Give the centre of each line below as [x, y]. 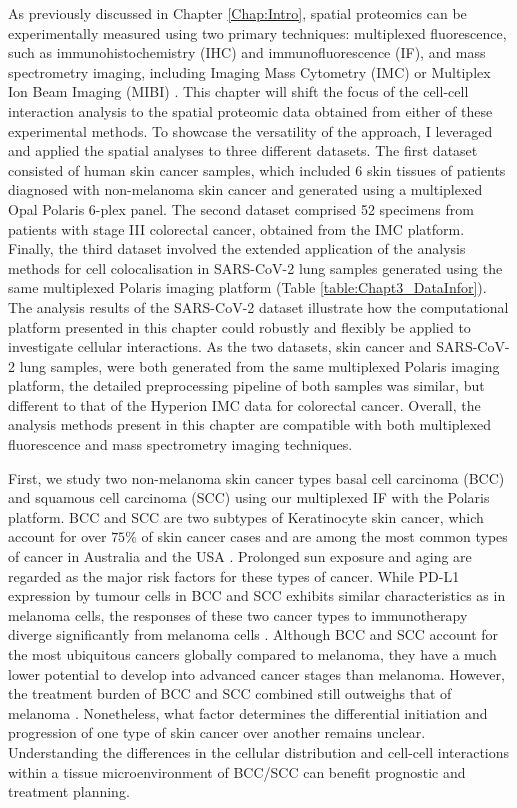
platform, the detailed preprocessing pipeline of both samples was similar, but [246, 385]
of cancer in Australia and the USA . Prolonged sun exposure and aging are [240, 556]
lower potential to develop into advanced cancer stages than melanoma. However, [256, 673]
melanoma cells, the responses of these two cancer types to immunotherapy [238, 614]
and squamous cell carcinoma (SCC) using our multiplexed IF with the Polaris [249, 497]
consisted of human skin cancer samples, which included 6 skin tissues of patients [257, 169]
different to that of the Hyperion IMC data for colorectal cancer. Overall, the [244, 404]
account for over [57, 536]
